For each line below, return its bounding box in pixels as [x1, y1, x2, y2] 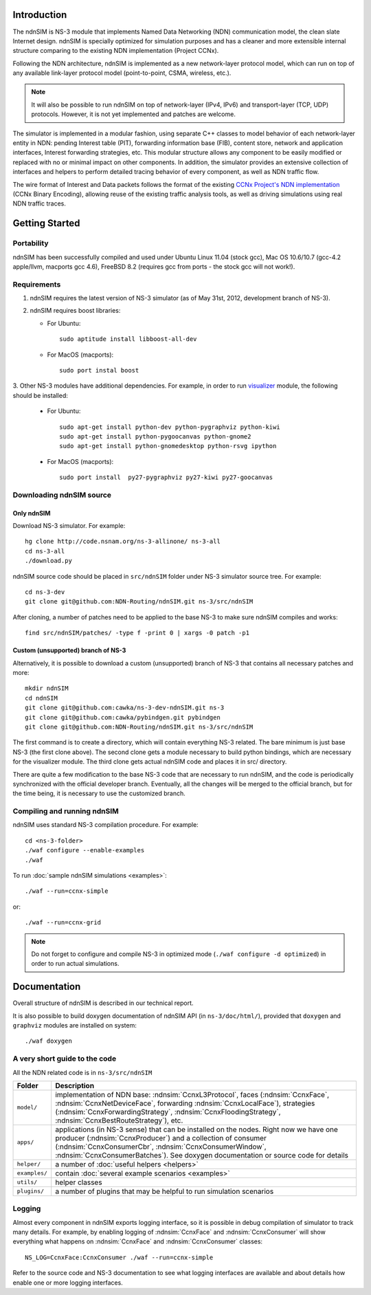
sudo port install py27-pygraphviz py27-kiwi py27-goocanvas [59, 474, 273, 481]
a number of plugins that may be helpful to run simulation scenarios [55, 1186, 274, 1196]
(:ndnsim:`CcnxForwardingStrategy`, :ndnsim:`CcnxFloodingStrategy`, [55, 1107, 281, 1116]
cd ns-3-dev [25, 588, 65, 596]
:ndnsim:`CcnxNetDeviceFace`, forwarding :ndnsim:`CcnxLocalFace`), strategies [55, 1098, 315, 1108]
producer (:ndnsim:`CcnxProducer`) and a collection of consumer [55, 1133, 267, 1142]
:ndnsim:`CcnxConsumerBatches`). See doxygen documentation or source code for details [55, 1150, 348, 1160]
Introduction [12, 9, 67, 21]
